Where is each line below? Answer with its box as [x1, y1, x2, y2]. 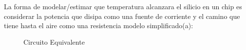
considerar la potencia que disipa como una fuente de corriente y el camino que [4, 11, 240, 21]
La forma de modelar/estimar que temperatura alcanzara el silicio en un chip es [4, 1, 242, 11]
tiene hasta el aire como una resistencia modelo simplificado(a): [4, 20, 193, 31]
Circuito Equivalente [23, 36, 85, 47]
